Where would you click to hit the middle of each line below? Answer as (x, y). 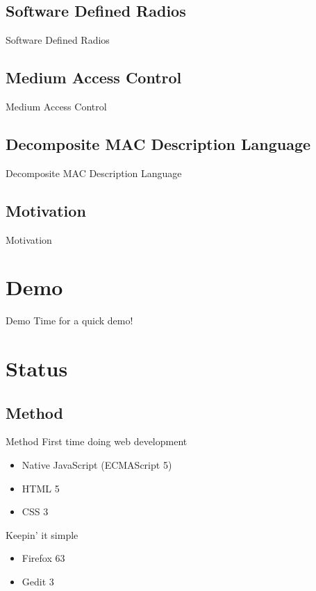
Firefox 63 (43, 558)
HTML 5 (41, 488)
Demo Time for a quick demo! (69, 321)
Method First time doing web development (97, 441)
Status (37, 368)
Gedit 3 (38, 582)
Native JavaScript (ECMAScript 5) (97, 465)
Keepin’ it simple (42, 534)
